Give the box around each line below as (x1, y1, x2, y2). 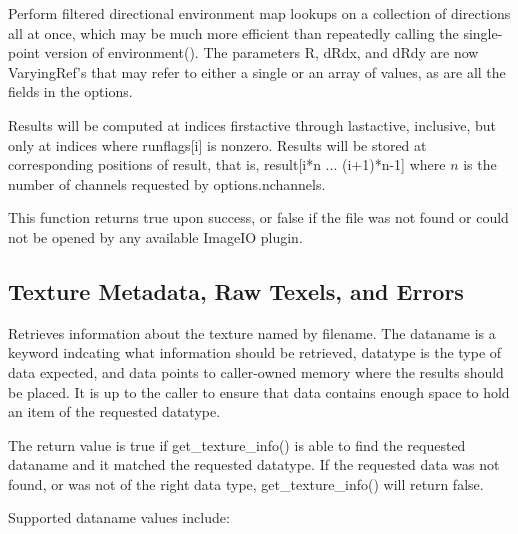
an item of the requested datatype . (8, 401, 221, 422)
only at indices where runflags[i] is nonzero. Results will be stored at (8, 134, 427, 155)
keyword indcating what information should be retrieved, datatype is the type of (8, 342, 502, 363)
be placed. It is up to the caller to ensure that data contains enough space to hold (8, 381, 510, 402)
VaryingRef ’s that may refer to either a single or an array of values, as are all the (8, 61, 506, 82)
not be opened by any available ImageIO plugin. (8, 226, 303, 247)
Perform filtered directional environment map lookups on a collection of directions (8, 3, 511, 23)
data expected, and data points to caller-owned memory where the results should (8, 361, 504, 382)
